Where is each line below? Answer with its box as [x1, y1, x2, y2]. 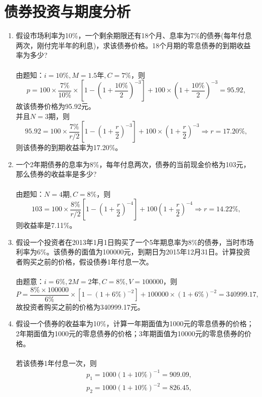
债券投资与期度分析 [4, 1, 131, 22]
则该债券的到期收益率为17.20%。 [16, 142, 122, 153]
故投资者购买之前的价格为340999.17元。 [16, 301, 145, 312]
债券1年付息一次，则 [30, 357, 97, 368]
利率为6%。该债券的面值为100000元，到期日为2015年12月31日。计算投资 [16, 246, 250, 257]
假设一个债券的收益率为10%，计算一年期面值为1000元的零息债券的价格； [16, 318, 254, 329]
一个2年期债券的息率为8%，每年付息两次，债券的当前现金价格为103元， [16, 159, 250, 169]
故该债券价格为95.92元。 [16, 101, 95, 111]
